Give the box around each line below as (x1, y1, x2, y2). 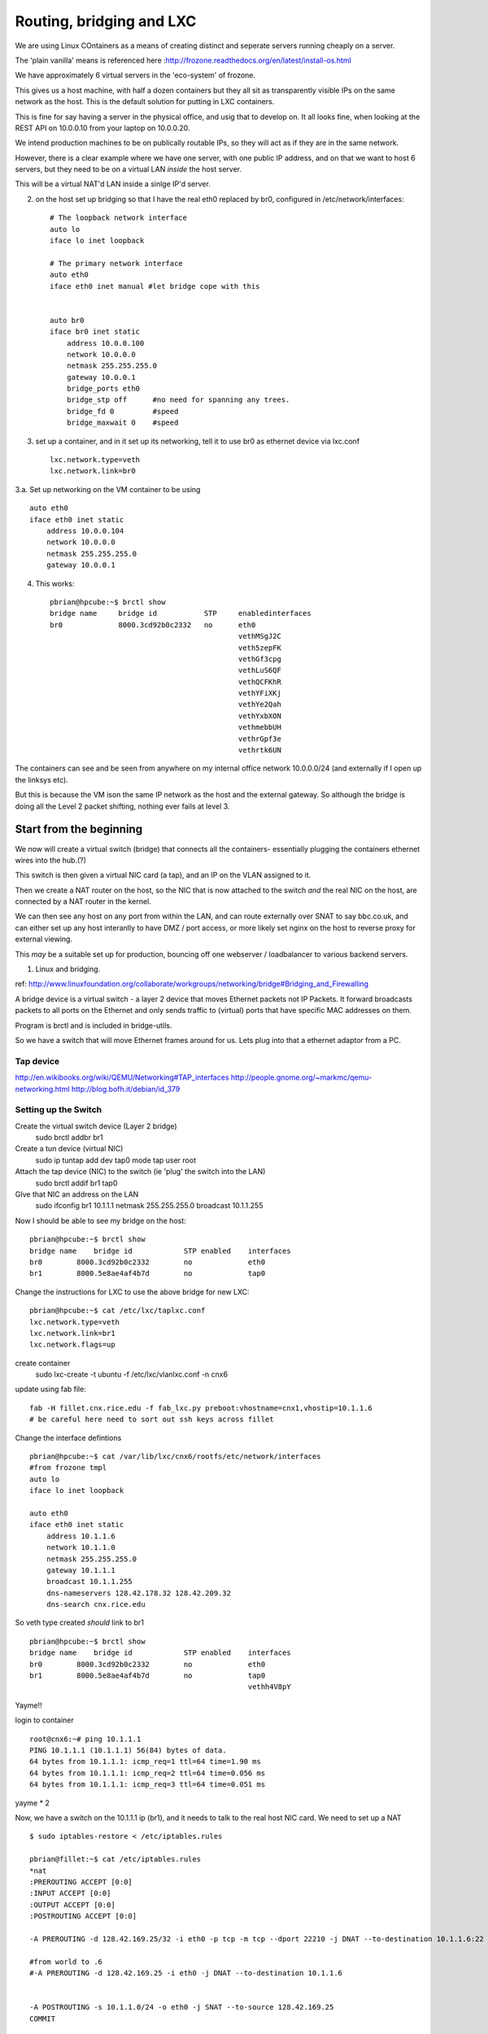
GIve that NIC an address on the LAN (15, 1189, 139, 1199)
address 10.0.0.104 (46, 526, 124, 535)
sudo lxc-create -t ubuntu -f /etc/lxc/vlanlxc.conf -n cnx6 (35, 1369, 228, 1379)
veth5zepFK (237, 643, 282, 653)
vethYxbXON (237, 711, 282, 720)
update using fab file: (15, 1384, 87, 1395)
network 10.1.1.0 (46, 1543, 115, 1552)
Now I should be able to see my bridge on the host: (15, 1216, 186, 1225)
